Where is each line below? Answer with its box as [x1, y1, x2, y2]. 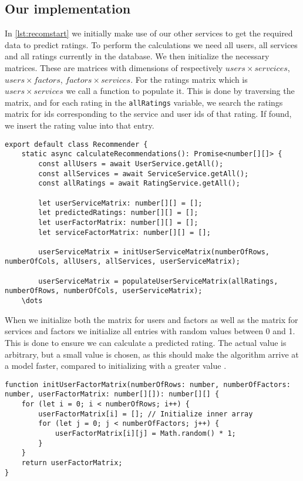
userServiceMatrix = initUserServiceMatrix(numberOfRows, [38, 247, 270, 256]
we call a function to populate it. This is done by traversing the [66, 85, 295, 97]
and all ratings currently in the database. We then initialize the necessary [5, 50, 270, 62]
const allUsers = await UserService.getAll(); [38, 159, 224, 168]
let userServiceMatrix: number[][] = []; [38, 199, 203, 207]
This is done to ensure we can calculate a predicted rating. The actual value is [5, 336, 287, 348]
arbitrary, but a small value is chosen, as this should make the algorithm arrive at [5, 348, 299, 360]
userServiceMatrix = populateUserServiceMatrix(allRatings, [38, 277, 278, 285]
